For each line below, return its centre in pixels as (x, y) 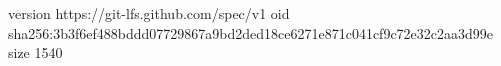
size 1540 (35, 52)
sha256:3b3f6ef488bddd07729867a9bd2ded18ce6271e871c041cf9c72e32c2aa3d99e (251, 32)
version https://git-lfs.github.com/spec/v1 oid (149, 13)
